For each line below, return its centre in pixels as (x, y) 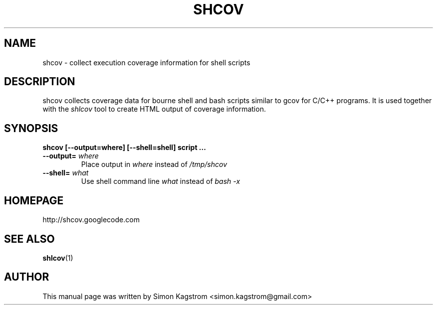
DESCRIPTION (40, 82)
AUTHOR (27, 277)
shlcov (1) (58, 258)
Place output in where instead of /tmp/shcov (154, 164)
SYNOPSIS (31, 128)
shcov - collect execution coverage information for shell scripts (146, 62)
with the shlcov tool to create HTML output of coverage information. (154, 109)
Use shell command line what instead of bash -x (161, 181)
